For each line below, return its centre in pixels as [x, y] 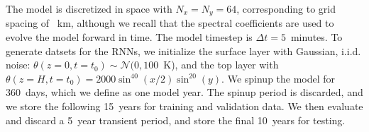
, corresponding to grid [286, 8]
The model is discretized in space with [89, 8]
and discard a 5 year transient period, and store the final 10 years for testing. [176, 120]
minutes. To [316, 37]
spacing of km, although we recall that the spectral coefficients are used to [170, 23]
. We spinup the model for [279, 78]
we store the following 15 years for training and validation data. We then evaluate [184, 106]
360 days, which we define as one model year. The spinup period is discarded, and [184, 92]
